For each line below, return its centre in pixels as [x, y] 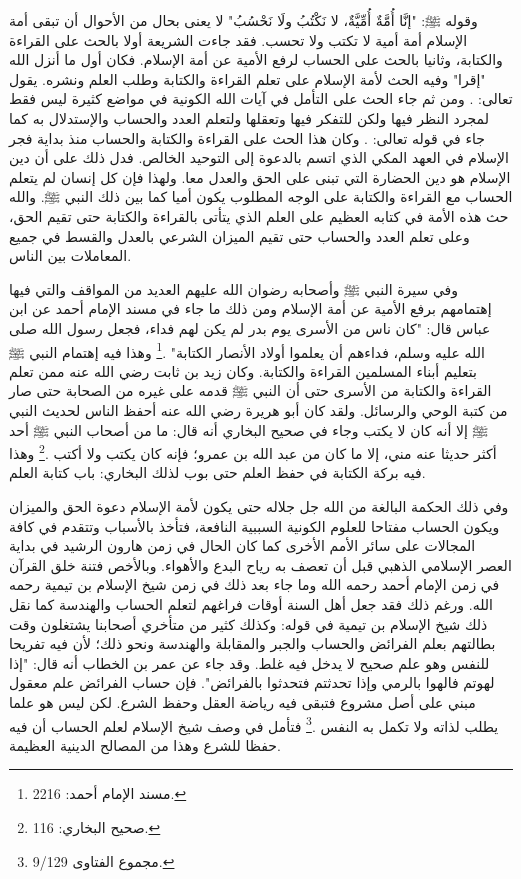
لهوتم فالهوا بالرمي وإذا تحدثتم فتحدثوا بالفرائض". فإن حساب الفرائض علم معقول [252, 682]
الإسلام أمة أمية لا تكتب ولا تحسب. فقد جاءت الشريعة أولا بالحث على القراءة [238, 39]
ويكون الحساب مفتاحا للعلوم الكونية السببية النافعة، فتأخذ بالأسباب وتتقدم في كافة [254, 525]
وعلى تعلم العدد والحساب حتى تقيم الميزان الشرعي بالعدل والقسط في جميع [239, 235]
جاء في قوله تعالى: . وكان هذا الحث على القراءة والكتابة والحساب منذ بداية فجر [247, 137]
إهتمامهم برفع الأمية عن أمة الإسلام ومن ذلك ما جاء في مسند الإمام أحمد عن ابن [250, 308]
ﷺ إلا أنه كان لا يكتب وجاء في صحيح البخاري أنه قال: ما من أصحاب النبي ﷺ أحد [249, 429]
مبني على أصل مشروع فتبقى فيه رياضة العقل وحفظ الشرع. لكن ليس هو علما [242, 701]
